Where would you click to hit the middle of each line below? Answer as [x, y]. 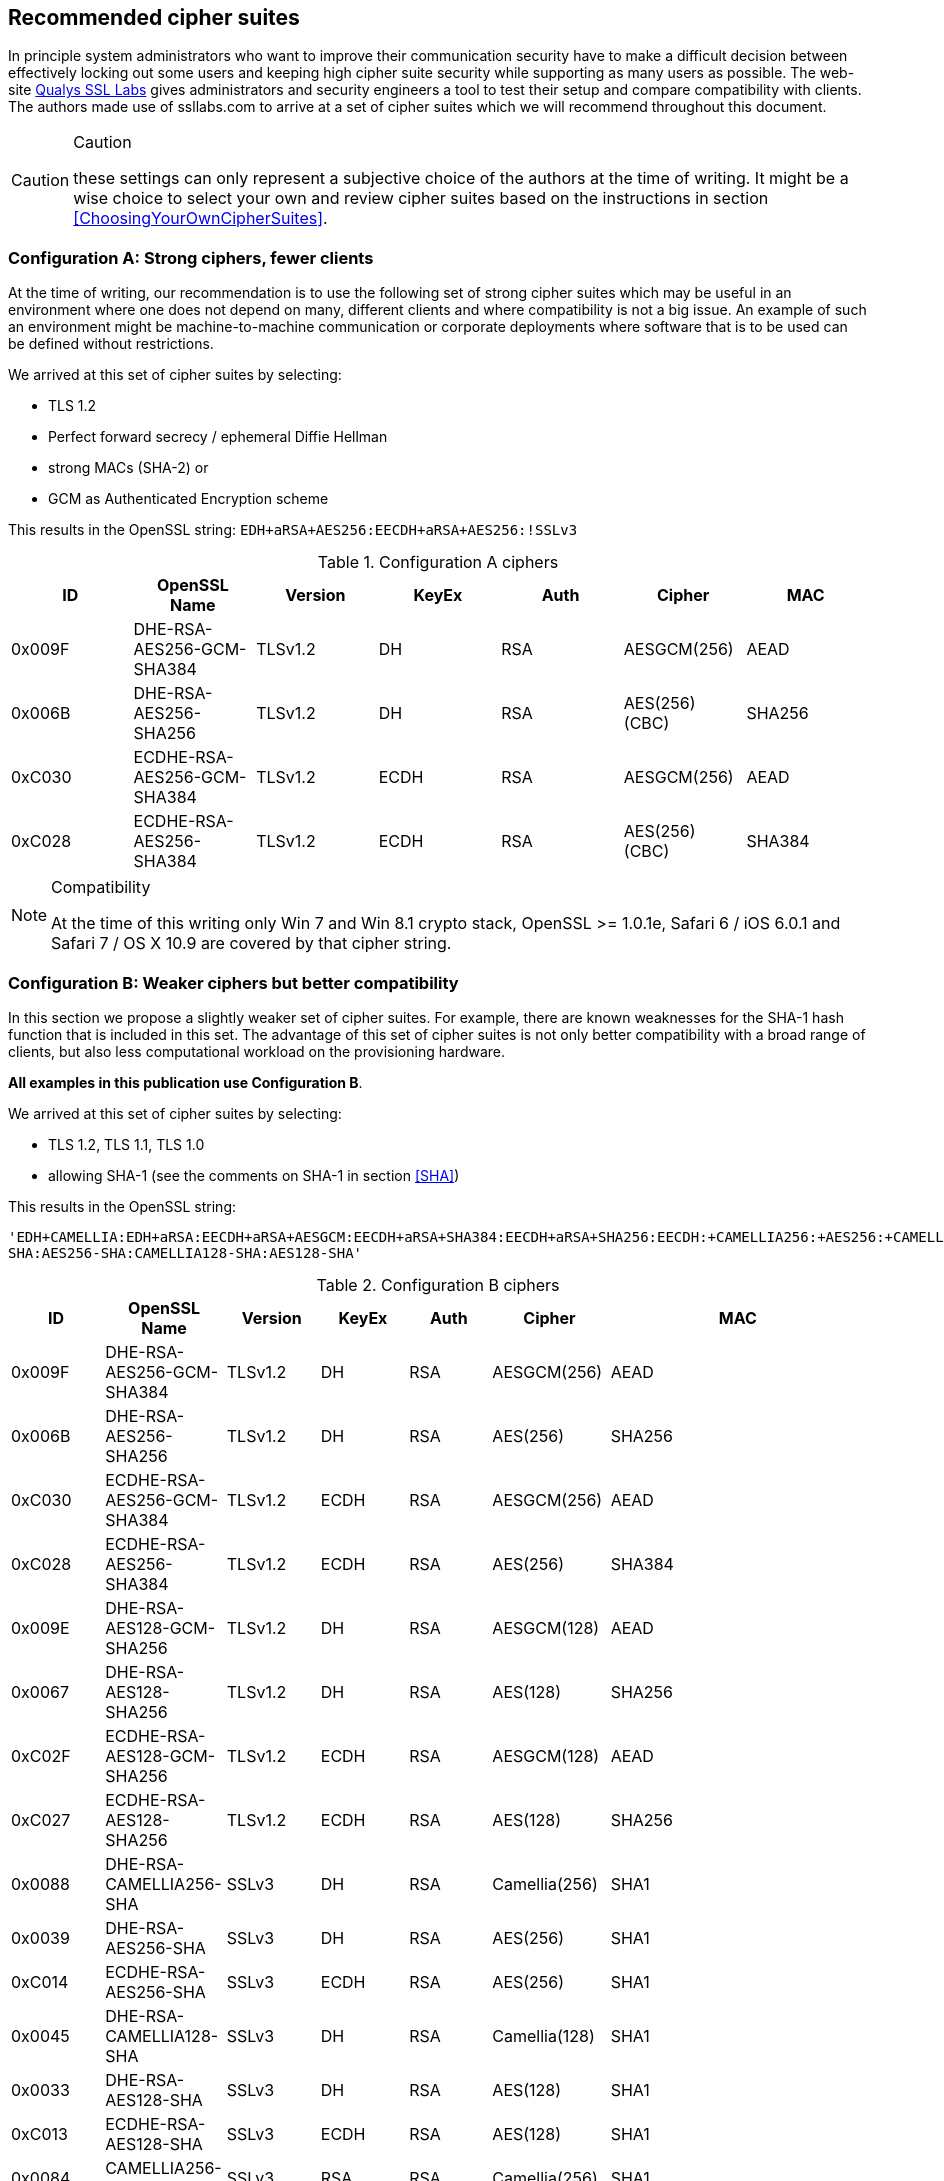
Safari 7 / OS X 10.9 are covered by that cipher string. [251, 943]
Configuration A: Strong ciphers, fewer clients [191, 257]
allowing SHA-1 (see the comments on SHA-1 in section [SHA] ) [254, 1175]
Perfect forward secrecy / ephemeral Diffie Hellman [218, 437]
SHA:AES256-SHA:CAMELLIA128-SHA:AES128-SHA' [185, 1252]
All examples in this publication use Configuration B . [185, 1082]
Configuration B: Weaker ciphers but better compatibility [233, 982]
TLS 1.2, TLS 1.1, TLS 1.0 [126, 1144]
